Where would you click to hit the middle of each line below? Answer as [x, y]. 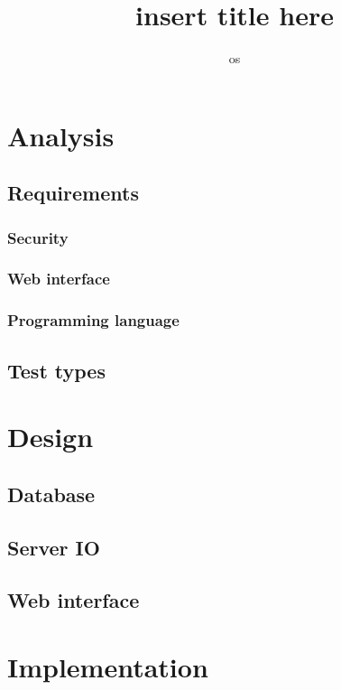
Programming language [93, 320]
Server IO [54, 547]
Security [38, 237]
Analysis [61, 135]
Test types [56, 370]
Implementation [108, 666]
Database [51, 494]
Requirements [73, 193]
